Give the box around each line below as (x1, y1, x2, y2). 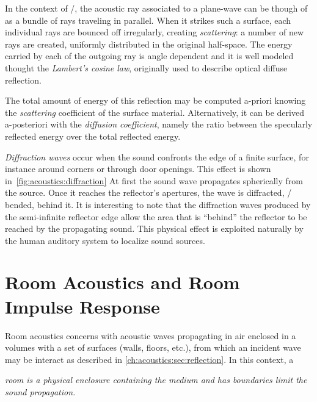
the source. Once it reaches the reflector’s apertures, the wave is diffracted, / (5, 186, 292, 199)
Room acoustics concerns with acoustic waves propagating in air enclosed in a (5, 329, 296, 342)
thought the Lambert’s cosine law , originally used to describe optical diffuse (5, 61, 288, 74)
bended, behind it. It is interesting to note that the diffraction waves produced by (5, 198, 311, 210)
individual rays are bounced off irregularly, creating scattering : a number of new (5, 26, 304, 38)
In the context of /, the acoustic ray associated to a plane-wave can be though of (5, 2, 308, 14)
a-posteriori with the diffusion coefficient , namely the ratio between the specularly (5, 118, 313, 131)
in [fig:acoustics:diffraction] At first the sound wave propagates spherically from (5, 174, 303, 187)
